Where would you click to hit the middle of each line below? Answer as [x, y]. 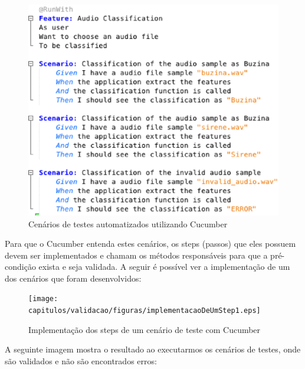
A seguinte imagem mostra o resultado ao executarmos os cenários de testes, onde [153, 349]
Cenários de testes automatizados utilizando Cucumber [128, 223]
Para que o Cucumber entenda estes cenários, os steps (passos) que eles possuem [150, 244]
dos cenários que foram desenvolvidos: [73, 278]
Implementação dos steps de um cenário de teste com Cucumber [145, 329]
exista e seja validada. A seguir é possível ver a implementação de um [164, 267]
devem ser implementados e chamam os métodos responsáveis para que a [136, 255]
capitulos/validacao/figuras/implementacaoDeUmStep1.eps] [145, 311]
